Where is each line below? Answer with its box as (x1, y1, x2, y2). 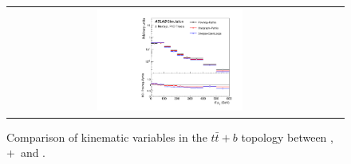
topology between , (241, 128, 333, 145)
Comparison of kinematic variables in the (6, 128, 207, 145)
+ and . (6, 144, 46, 161)
